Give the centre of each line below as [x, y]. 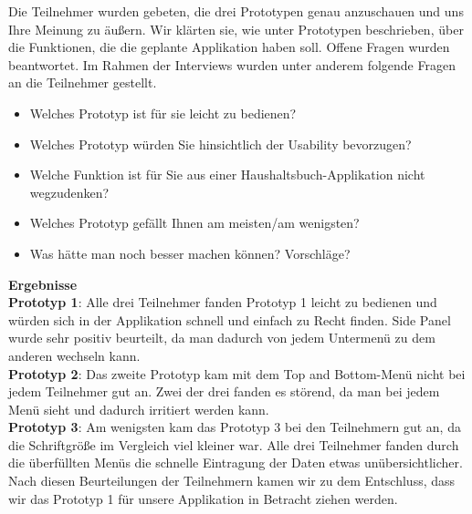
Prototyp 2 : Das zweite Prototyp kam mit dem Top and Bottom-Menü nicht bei [237, 373]
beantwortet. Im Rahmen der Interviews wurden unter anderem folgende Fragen [232, 64]
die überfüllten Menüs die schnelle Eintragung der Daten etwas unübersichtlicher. [236, 463]
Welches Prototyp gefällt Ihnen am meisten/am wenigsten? [194, 223]
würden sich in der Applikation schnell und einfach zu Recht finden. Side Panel [230, 319]
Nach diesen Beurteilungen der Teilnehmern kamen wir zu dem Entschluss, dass [232, 481]
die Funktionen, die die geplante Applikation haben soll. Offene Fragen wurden [229, 47]
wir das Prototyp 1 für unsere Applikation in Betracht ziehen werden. [203, 498]
